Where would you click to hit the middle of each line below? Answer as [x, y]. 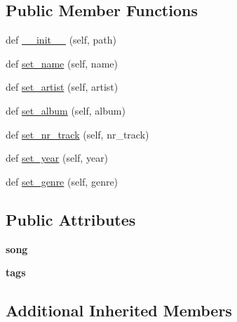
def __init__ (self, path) [61, 40]
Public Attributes [71, 219]
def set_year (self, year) [57, 158]
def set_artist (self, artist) [62, 87]
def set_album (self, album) [66, 110]
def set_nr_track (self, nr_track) [77, 134]
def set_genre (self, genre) [62, 181]
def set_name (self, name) [62, 63]
